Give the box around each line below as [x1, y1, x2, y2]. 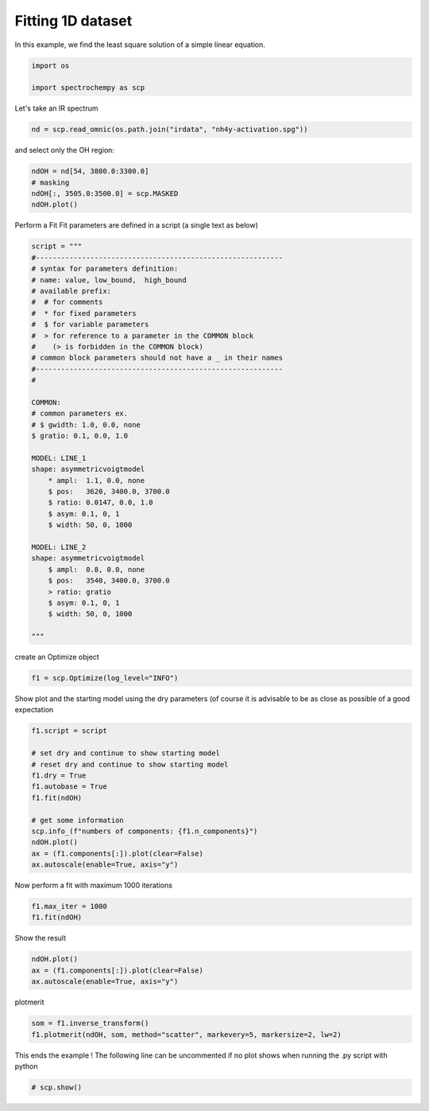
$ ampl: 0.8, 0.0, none [48, 565, 145, 574]
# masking [31, 177, 70, 187]
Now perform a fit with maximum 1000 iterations [14, 880, 172, 891]
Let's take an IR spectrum [14, 103, 99, 113]
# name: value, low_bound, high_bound [31, 275, 187, 284]
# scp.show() [31, 1082, 83, 1092]
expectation [14, 705, 54, 715]
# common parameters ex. [31, 409, 129, 418]
